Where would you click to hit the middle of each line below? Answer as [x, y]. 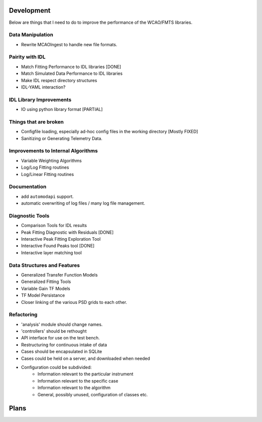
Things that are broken [36, 122]
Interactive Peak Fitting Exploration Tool [61, 239]
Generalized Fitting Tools [46, 281]
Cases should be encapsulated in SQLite [62, 352]
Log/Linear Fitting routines [48, 174]
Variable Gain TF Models [46, 288]
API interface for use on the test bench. [60, 338]
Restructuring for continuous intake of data [64, 345]
